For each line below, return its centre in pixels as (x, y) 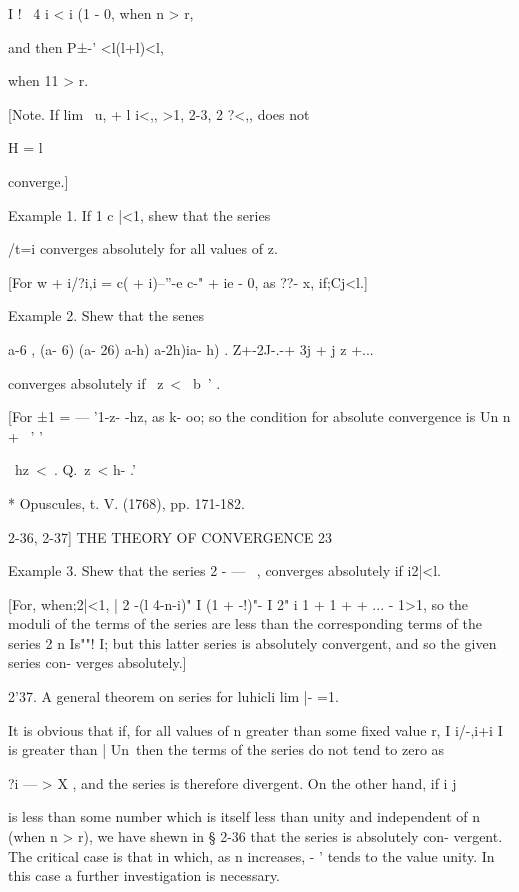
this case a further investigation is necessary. (144, 875)
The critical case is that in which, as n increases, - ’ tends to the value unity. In (251, 855)
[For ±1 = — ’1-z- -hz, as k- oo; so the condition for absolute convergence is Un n (259, 416)
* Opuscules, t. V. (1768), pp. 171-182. (126, 502)
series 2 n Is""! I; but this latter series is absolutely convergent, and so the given (252, 642)
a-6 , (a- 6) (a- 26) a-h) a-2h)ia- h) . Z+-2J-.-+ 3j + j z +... (191, 348)
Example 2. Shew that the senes (106, 315)
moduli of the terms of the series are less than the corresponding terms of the (245, 623)
